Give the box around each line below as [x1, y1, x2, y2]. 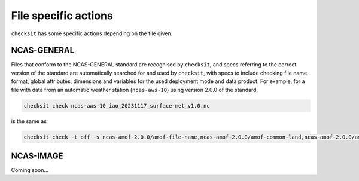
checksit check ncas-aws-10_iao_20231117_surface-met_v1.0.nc [23, 102, 210, 109]
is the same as [11, 117, 47, 125]
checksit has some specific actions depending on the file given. [11, 30, 173, 37]
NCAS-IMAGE [11, 151, 63, 161]
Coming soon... [11, 167, 49, 174]
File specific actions [11, 9, 113, 22]
